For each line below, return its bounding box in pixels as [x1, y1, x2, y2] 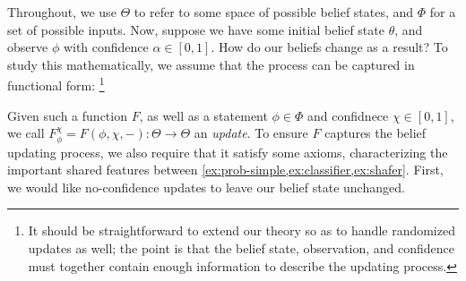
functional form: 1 [7, 73, 105, 95]
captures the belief [324, 123, 427, 142]
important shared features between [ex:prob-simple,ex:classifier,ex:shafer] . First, [7, 160, 444, 179]
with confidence [63, 38, 149, 56]
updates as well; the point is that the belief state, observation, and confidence [28, 239, 455, 258]
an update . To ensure [194, 123, 308, 142]
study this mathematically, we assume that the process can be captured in [7, 55, 415, 73]
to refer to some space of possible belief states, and [134, 3, 414, 21]
